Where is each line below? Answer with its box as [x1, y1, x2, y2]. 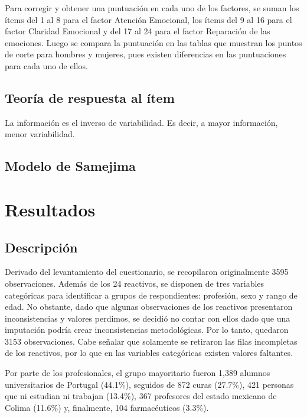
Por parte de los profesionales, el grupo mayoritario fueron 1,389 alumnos [5, 367, 270, 379]
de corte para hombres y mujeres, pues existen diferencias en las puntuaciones [5, 48, 286, 60]
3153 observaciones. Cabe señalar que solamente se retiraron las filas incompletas [5, 335, 298, 347]
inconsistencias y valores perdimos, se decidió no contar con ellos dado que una [5, 312, 290, 324]
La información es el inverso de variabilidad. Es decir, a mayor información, [5, 116, 278, 128]
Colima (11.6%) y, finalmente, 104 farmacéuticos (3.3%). [5, 401, 209, 413]
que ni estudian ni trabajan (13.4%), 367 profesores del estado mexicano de [5, 390, 277, 402]
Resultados [5, 197, 96, 221]
